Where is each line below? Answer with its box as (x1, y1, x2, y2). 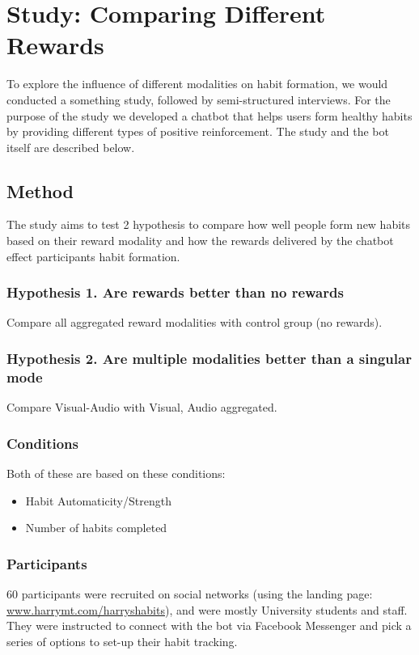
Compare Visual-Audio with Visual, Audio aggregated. (6, 399, 277, 416)
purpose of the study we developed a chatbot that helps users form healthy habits (6, 107, 413, 124)
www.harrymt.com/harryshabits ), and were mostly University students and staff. (6, 601, 408, 618)
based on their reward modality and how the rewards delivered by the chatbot (6, 232, 394, 249)
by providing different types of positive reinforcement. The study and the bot (6, 123, 389, 140)
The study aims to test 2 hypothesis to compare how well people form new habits (6, 216, 411, 233)
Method (6, 178, 74, 203)
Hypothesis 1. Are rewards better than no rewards (6, 282, 344, 302)
